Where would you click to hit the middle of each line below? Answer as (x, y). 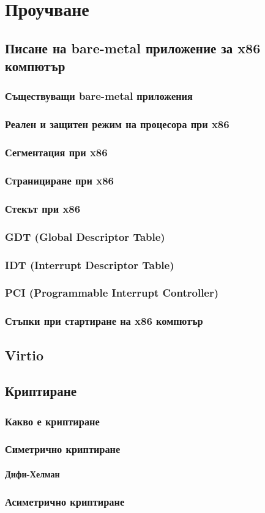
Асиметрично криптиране (65, 501)
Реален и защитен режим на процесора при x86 (117, 124)
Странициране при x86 (60, 180)
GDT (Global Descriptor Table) (85, 236)
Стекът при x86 (43, 208)
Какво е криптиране (52, 421)
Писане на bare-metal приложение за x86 (133, 47)
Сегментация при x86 (56, 152)
